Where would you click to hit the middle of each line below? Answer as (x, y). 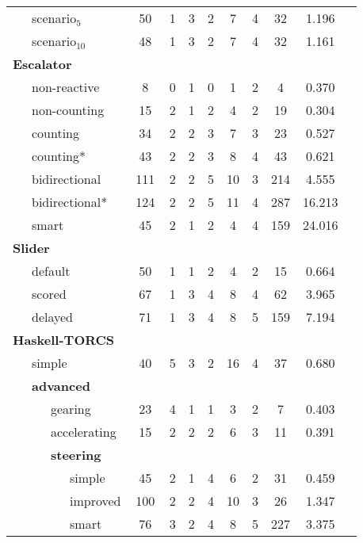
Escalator (42, 64)
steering (76, 455)
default (51, 271)
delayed (53, 317)
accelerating (84, 432)
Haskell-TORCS (64, 340)
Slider (31, 248)
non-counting (68, 110)
